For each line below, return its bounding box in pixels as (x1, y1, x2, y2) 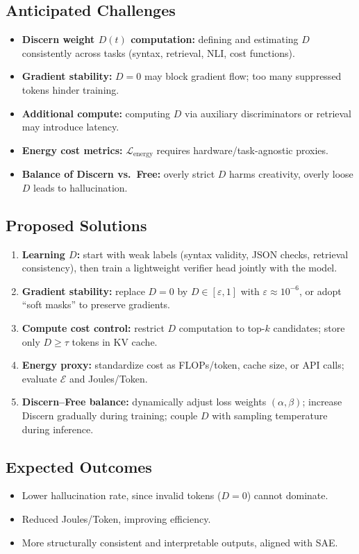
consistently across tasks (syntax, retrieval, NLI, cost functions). (22, 45, 295, 60)
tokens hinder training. (22, 82, 119, 96)
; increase (302, 394, 342, 409)
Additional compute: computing (22, 106, 171, 120)
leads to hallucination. (33, 180, 128, 194)
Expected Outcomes (6, 455, 152, 477)
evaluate (22, 371, 57, 385)
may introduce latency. (22, 119, 119, 134)
